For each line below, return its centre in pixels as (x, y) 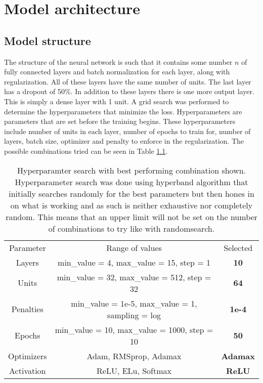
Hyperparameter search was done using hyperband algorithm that (131, 182)
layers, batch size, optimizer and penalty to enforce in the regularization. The (124, 141)
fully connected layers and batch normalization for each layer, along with (117, 72)
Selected (238, 247)
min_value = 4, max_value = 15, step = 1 (134, 262)
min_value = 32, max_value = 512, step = (134, 277)
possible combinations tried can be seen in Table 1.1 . (86, 151)
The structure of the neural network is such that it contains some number (118, 61)
